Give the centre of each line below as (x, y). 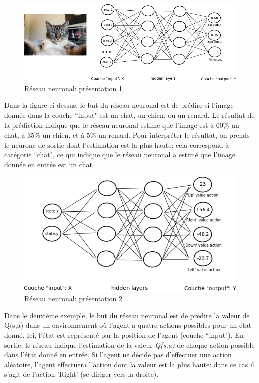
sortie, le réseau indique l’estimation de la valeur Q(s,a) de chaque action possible (129, 345)
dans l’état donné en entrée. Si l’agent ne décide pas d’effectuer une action (118, 355)
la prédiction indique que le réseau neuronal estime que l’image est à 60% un (122, 125)
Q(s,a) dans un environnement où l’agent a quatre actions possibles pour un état (128, 325)
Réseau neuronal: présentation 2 (73, 298)
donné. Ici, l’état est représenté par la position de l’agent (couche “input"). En (124, 335)
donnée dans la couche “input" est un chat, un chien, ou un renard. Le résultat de (129, 115)
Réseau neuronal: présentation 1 (73, 88)
